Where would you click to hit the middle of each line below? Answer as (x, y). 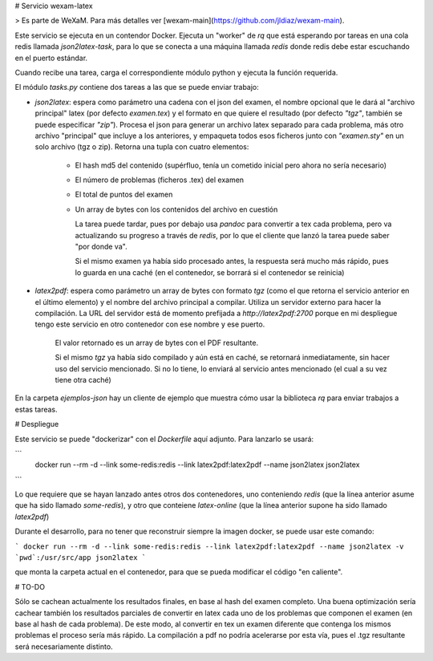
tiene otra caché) (83, 379)
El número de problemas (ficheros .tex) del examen (160, 180)
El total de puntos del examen (124, 195)
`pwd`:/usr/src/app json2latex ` (81, 558)
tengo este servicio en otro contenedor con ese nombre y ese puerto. (150, 324)
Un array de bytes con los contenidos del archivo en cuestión (176, 209)
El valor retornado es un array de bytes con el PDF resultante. (157, 343)
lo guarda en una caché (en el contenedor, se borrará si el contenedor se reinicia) (210, 272)
